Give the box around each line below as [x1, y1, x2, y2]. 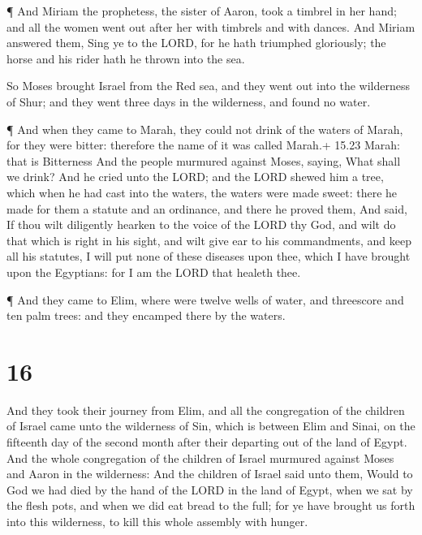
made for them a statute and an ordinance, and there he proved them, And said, [6, 200, 407, 217]
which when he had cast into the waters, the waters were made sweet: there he [6, 183, 398, 201]
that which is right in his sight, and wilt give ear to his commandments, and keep [6, 231, 411, 248]
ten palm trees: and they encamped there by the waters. [6, 307, 286, 324]
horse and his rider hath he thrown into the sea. [6, 50, 245, 67]
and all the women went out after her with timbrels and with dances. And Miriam [6, 18, 416, 35]
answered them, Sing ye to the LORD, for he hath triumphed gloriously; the [6, 34, 386, 51]
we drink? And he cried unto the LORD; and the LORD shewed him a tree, [6, 168, 384, 185]
